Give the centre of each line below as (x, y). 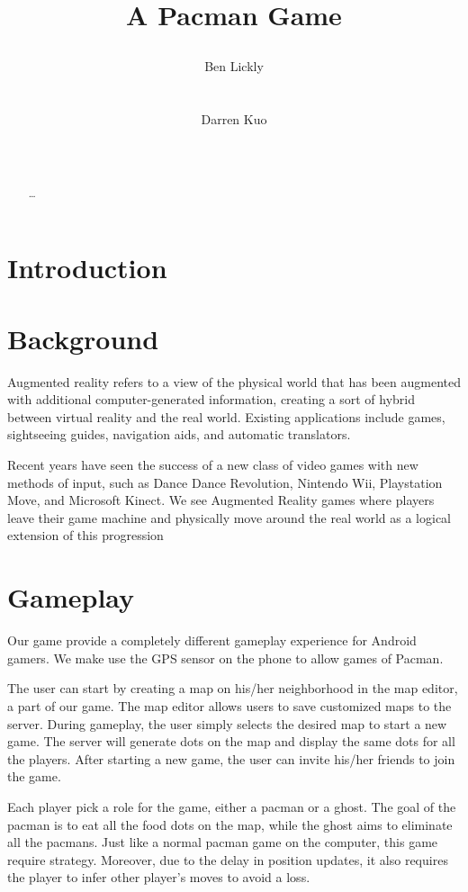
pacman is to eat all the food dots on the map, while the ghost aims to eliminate (230, 824)
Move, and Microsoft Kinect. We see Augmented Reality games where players (221, 500)
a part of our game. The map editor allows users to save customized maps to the (229, 705)
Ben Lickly (234, 66)
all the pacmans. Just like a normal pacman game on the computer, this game (223, 842)
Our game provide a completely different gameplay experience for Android (212, 640)
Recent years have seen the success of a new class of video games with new (213, 465)
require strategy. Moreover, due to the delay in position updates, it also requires (228, 859)
